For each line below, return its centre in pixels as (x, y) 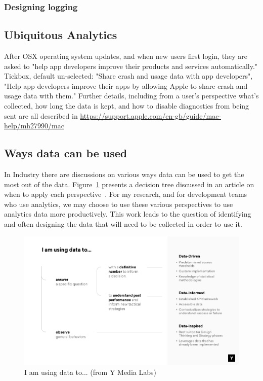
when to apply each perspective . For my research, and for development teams (126, 194)
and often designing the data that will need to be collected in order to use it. (123, 223)
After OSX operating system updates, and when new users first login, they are (126, 56)
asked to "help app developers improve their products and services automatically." (131, 66)
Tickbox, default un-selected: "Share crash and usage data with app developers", (128, 76)
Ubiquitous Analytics (61, 35)
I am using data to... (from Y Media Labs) (90, 372)
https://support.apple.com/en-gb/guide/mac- (151, 115)
